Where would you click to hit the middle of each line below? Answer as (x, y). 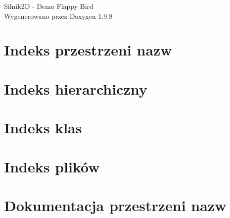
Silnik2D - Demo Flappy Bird (49, 6)
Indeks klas (43, 128)
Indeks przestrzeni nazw (88, 50)
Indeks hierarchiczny (76, 88)
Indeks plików (52, 166)
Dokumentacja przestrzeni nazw (115, 205)
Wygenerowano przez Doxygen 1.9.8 (58, 16)
